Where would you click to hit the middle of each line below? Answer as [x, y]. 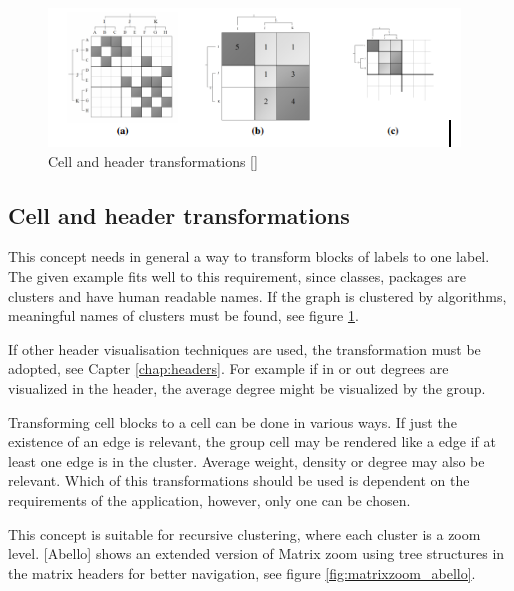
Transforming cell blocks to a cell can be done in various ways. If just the [232, 421]
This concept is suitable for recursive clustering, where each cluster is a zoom [244, 533]
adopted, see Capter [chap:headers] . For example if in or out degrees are [228, 368]
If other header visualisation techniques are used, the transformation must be [244, 348]
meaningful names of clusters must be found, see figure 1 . [183, 315]
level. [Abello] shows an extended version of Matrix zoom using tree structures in [256, 553]
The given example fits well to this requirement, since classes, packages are [237, 275]
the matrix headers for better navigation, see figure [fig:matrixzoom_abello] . [242, 572]
